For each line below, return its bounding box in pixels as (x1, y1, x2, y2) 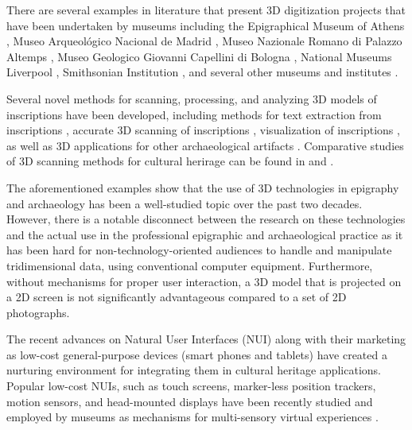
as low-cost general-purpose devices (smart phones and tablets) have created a (6, 346, 387, 362)
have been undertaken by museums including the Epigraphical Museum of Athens (6, 17, 405, 33)
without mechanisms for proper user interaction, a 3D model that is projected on (6, 273, 402, 289)
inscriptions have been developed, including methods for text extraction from (6, 106, 382, 122)
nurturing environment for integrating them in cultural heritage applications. (6, 362, 381, 378)
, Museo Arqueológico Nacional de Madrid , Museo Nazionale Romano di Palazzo (6, 33, 402, 49)
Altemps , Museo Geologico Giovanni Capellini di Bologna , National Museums (6, 48, 392, 64)
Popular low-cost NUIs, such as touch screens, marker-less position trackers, (6, 378, 376, 394)
